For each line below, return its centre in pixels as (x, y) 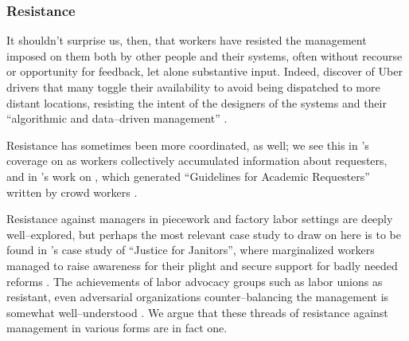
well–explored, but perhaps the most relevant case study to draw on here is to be (204, 234)
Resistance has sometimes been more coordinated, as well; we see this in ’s (188, 145)
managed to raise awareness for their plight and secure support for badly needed (202, 265)
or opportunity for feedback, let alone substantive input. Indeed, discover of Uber (204, 71)
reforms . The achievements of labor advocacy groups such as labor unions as (195, 281)
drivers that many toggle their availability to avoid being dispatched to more (193, 87)
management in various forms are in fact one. (117, 328)
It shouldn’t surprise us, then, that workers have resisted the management (187, 40)
